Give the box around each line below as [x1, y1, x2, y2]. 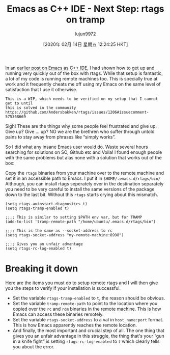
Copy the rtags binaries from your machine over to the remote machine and [5, 170, 164, 176]
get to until [5, 100, 33, 106]
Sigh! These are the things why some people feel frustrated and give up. [5, 123, 157, 129]
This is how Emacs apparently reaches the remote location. [12, 322, 137, 328]
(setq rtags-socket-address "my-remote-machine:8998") [5, 232, 124, 237]
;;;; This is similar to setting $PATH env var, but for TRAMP [5, 214, 143, 220]
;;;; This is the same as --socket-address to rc [5, 228, 113, 233]
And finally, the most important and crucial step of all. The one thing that [12, 327, 164, 334]
